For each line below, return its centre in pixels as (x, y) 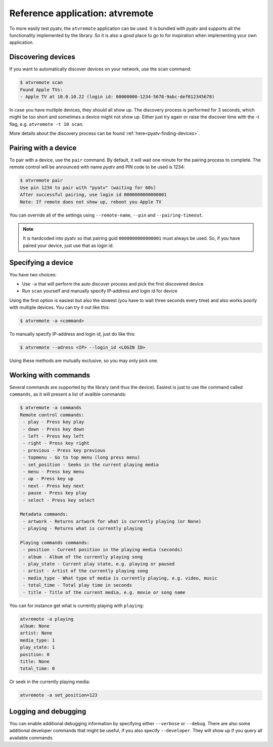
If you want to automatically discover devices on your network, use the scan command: (100, 69)
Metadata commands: (44, 514)
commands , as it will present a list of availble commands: (68, 394)
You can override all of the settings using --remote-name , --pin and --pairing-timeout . (106, 215)
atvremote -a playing (47, 619)
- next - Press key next (54, 486)
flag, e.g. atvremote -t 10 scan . (47, 124)
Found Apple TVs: (41, 90)
